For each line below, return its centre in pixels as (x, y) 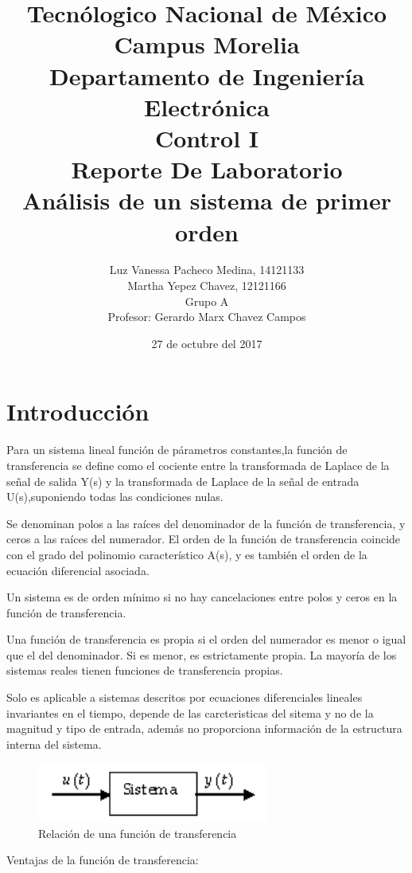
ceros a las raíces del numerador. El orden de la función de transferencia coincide (204, 539)
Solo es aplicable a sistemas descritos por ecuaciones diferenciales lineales (185, 697)
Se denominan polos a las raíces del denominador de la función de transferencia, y (206, 523)
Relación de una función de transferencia (138, 833)
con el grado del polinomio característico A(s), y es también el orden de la (187, 554)
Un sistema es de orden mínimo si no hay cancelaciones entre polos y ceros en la (202, 597)
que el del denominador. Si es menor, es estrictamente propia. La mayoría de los (202, 654)
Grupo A (207, 301)
